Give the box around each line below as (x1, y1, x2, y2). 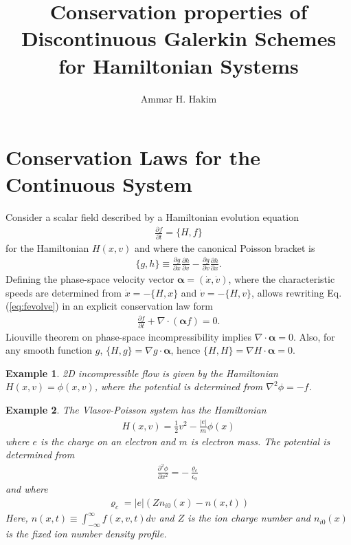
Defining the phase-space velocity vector (5, 271, 174, 286)
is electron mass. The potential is (190, 434, 330, 448)
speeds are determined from (5, 285, 122, 299)
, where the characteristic (228, 271, 335, 286)
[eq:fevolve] (9, 299, 56, 313)
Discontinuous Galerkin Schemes (21, 24, 337, 52)
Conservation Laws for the (5, 143, 260, 171)
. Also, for (293, 329, 335, 343)
